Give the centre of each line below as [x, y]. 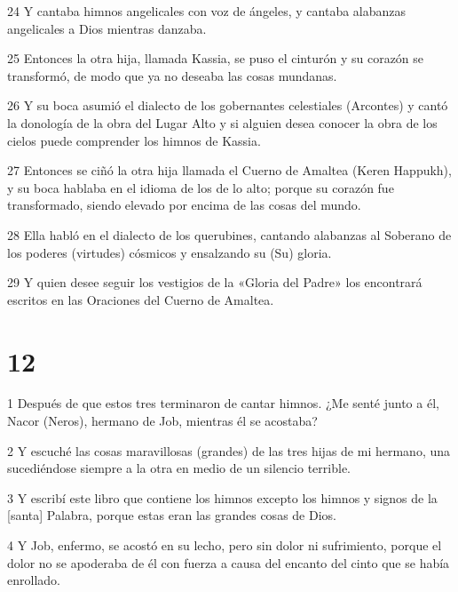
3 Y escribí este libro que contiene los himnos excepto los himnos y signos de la [222, 497]
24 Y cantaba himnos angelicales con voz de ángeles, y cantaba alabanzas [207, 11]
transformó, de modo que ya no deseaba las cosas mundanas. [172, 75]
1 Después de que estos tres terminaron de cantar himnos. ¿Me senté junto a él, [223, 403]
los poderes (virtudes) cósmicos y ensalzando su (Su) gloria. [170, 252]
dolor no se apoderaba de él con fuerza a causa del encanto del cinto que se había [229, 562]
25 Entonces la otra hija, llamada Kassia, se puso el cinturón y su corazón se [216, 58]
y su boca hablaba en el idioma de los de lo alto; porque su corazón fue [201, 187]
